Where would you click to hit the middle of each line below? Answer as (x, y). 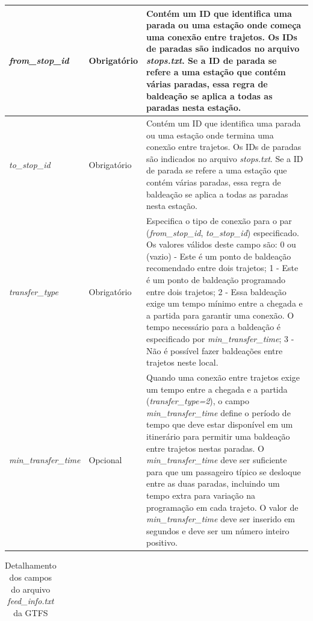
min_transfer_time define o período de (218, 412)
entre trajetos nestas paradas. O (205, 448)
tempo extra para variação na (200, 495)
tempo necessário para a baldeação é (213, 327)
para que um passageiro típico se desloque (223, 471)
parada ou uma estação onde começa (224, 25)
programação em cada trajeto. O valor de (222, 507)
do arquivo (31, 589)
